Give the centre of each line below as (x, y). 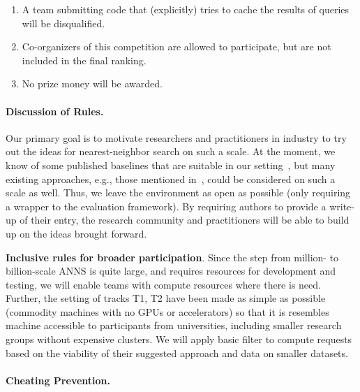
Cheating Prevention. (58, 380)
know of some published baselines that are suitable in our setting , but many (171, 165)
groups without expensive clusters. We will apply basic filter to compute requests (179, 339)
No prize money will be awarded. (92, 84)
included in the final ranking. (84, 60)
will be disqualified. (63, 23)
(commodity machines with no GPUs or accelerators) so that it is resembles (167, 311)
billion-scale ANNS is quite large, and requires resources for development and (171, 271)
